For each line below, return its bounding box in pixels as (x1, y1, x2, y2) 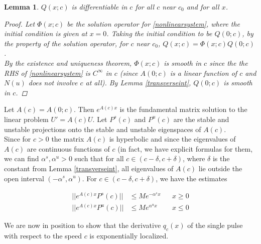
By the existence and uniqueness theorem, (4, 57, 132, 68)
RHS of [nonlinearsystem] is (4, 67, 90, 78)
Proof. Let (4, 18, 35, 29)
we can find (4, 153, 39, 164)
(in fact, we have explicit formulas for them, (117, 143, 253, 154)
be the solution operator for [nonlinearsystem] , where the (67, 18, 240, 29)
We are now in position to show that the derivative (4, 220, 161, 230)
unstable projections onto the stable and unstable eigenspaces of (4, 124, 201, 134)
